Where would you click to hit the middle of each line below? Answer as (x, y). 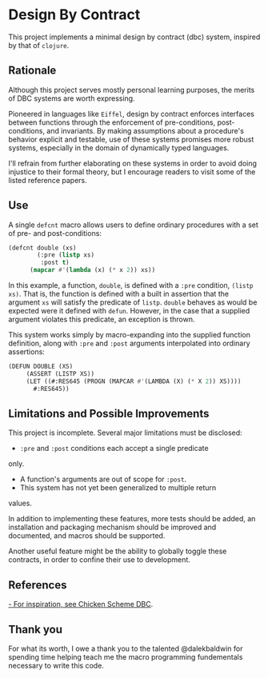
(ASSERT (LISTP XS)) (60, 373)
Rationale (32, 71)
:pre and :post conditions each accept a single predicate (114, 449)
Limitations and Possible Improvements (109, 413)
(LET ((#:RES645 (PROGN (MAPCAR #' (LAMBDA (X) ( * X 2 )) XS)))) (134, 381)
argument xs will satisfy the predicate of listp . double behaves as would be (133, 302)
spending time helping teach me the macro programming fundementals (126, 657)
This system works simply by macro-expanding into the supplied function (129, 335)
